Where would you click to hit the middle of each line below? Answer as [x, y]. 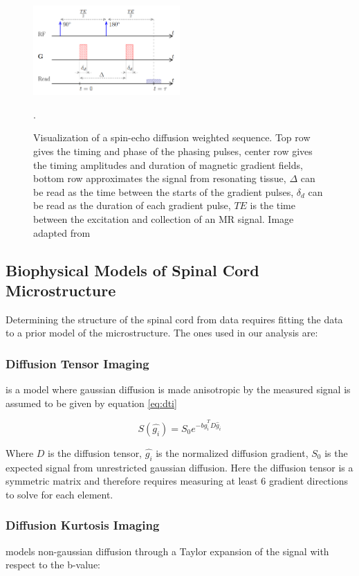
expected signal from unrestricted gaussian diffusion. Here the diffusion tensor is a [179, 467]
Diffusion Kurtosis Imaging [83, 525]
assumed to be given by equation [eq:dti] [91, 403]
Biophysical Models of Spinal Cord [132, 270]
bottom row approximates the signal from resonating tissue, [160, 178]
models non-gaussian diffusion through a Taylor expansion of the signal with [167, 551]
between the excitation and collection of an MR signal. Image [164, 218]
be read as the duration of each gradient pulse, [132, 205]
